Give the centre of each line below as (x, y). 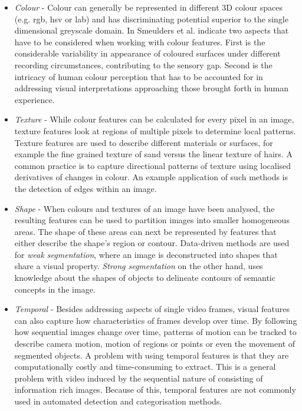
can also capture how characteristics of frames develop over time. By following (156, 320)
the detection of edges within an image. (86, 188)
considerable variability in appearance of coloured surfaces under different (147, 53)
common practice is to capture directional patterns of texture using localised (153, 165)
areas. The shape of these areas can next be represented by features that (145, 231)
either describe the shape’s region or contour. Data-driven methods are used (152, 243)
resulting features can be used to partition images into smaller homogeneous (152, 220)
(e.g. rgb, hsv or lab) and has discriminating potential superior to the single (151, 19)
